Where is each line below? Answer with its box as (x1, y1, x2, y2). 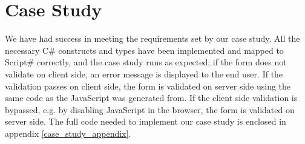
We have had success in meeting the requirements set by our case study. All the (5, 32, 300, 45)
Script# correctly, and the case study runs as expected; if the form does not (5, 56, 287, 68)
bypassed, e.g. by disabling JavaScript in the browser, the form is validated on (5, 103, 295, 116)
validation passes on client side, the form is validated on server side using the (5, 79, 291, 92)
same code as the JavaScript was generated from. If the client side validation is (5, 91, 298, 104)
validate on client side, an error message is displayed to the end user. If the (5, 67, 283, 80)
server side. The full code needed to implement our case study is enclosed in (5, 115, 286, 128)
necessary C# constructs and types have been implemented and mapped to (5, 44, 284, 56)
